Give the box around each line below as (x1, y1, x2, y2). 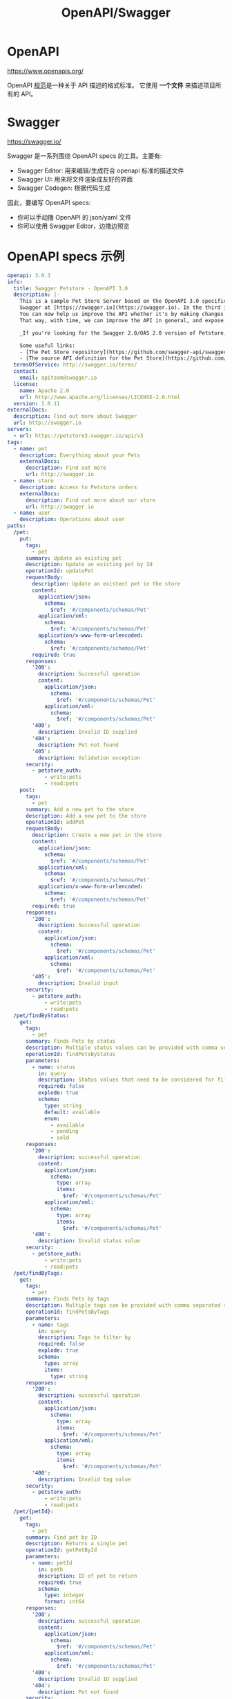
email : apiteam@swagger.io (19, 374, 97, 382)
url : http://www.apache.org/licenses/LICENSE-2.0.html (19, 394, 181, 400)
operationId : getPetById (25, 1547, 97, 1553)
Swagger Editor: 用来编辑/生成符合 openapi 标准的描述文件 (17, 166, 184, 175)
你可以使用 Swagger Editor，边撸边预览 (17, 222, 130, 230)
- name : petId (32, 1560, 72, 1567)
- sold (50, 1134, 70, 1141)
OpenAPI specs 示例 (7, 249, 125, 265)
